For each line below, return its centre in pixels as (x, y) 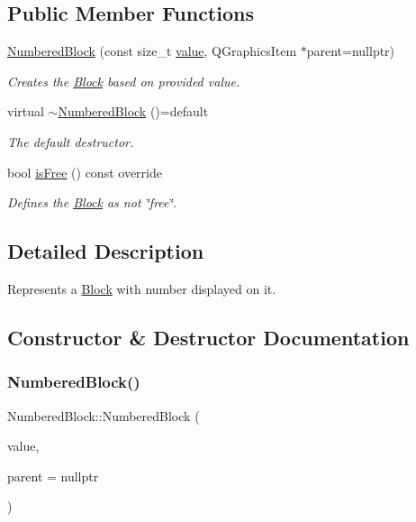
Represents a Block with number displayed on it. (142, 288)
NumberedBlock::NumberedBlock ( (104, 415)
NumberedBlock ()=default (133, 111)
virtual (26, 111)
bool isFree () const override (85, 172)
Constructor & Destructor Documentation (208, 337)
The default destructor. (71, 141)
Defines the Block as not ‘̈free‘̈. (92, 202)
